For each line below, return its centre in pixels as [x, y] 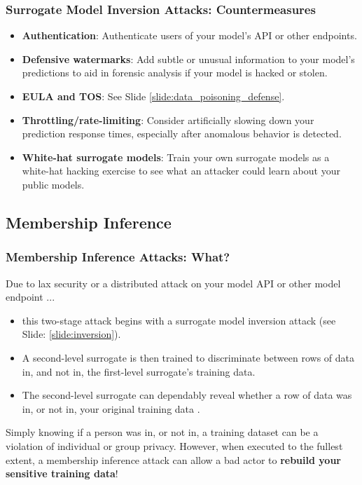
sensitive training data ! [62, 473]
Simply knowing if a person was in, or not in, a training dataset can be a [162, 432]
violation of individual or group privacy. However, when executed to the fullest [174, 445]
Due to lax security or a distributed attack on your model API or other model [173, 283]
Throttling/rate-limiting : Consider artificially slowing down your [168, 119]
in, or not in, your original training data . [111, 408]
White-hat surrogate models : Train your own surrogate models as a [176, 157]
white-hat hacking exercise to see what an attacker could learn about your [181, 171]
